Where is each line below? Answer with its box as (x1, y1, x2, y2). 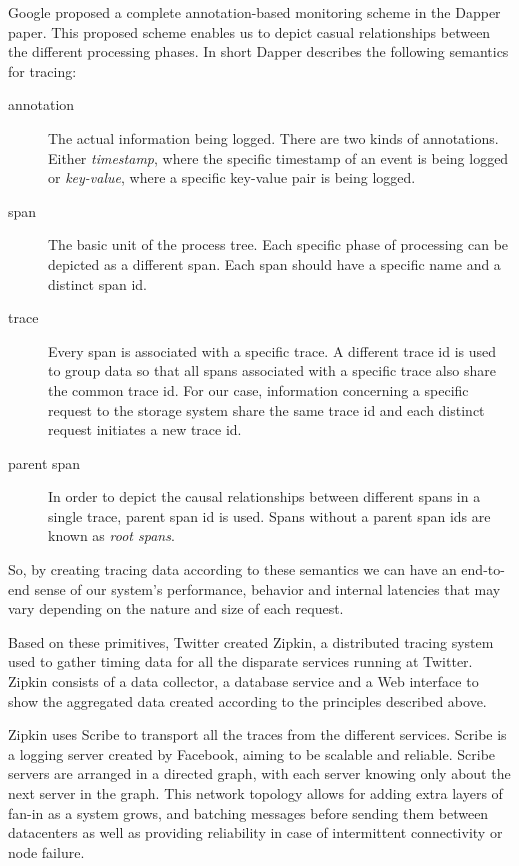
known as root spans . (48, 525, 175, 546)
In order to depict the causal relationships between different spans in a (48, 486, 481, 507)
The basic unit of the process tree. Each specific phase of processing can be (48, 234, 509, 255)
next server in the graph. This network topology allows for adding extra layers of (8, 783, 503, 803)
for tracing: (8, 60, 77, 81)
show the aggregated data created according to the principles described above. (8, 690, 487, 711)
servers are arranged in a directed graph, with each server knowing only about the (8, 763, 511, 784)
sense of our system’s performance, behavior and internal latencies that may (34, 578, 501, 599)
